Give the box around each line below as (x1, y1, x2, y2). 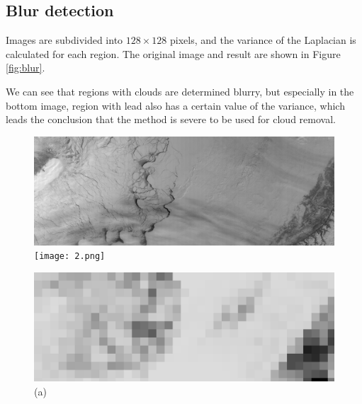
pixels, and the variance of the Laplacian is (169, 33, 356, 47)
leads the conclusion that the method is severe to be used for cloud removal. (6, 112, 336, 127)
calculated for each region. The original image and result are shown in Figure (6, 46, 341, 61)
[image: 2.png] (34, 251, 106, 262)
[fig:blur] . (6, 60, 45, 75)
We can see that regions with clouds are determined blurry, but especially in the (6, 83, 354, 98)
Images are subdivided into (6, 33, 123, 47)
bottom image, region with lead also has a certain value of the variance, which (6, 98, 345, 112)
